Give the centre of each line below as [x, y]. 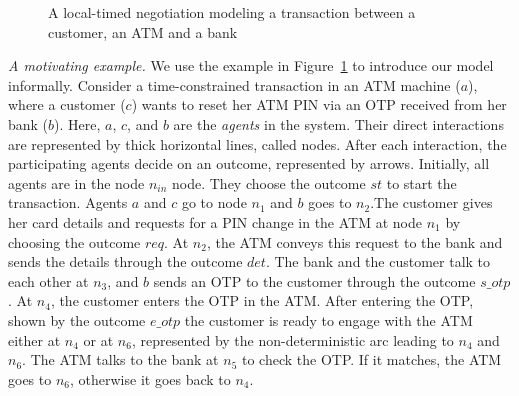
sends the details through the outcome [125, 261]
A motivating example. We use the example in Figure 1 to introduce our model [251, 65]
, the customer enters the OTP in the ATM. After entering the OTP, [262, 300]
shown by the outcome [77, 319]
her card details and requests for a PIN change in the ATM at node [215, 221]
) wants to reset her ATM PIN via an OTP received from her [319, 104]
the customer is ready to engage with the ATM [328, 319]
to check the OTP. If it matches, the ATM [371, 359]
